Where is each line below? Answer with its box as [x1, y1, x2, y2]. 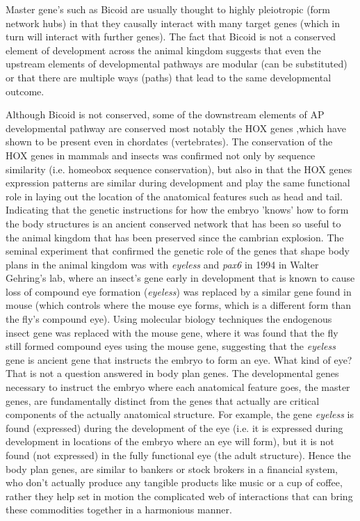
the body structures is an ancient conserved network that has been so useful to [6, 216, 341, 230]
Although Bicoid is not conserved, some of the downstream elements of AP [6, 107, 325, 122]
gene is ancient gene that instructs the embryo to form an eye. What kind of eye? [6, 352, 352, 367]
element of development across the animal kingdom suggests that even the [6, 42, 321, 57]
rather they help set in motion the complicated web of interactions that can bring [6, 488, 353, 503]
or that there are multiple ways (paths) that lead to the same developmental [6, 70, 332, 84]
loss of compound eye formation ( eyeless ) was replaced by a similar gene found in [6, 284, 352, 298]
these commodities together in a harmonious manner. [6, 502, 232, 517]
